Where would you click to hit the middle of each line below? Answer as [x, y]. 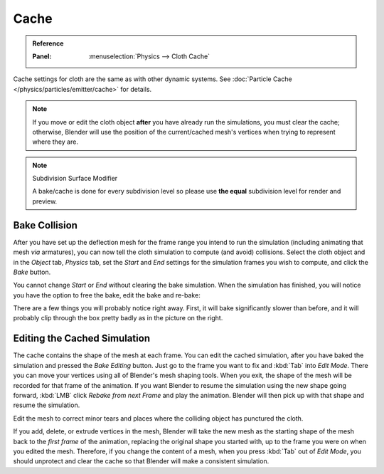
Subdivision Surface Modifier [75, 179]
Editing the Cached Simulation [82, 338]
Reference [48, 43]
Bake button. [32, 272]
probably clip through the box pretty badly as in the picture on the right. [118, 318]
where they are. [55, 142]
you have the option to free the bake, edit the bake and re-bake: [107, 295]
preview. [45, 201]
